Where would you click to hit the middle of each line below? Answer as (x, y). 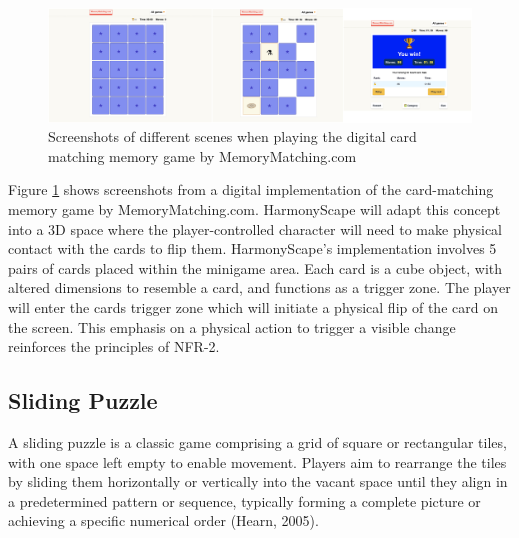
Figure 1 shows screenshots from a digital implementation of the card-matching (251, 189)
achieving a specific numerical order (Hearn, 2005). (163, 520)
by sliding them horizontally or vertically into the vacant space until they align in (258, 481)
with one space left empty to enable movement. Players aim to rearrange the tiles (257, 461)
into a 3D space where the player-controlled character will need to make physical (255, 228)
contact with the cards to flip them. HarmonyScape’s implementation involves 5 (252, 248)
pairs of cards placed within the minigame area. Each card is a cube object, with (255, 267)
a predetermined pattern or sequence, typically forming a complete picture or (244, 500)
